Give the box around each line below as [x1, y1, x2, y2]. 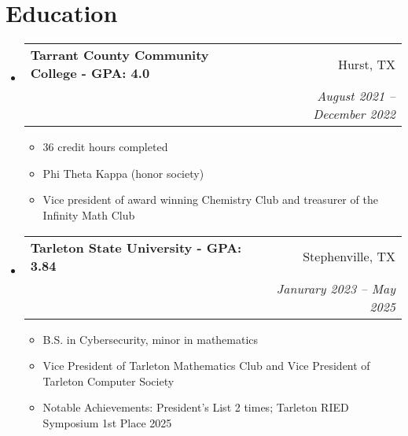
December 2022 [313, 105, 395, 124]
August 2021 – [317, 87, 395, 105]
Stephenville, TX [303, 247, 395, 265]
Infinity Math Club [42, 206, 135, 223]
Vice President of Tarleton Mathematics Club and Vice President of [42, 357, 370, 374]
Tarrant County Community [30, 46, 209, 65]
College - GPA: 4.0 [30, 64, 150, 83]
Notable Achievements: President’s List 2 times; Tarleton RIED [42, 399, 349, 416]
